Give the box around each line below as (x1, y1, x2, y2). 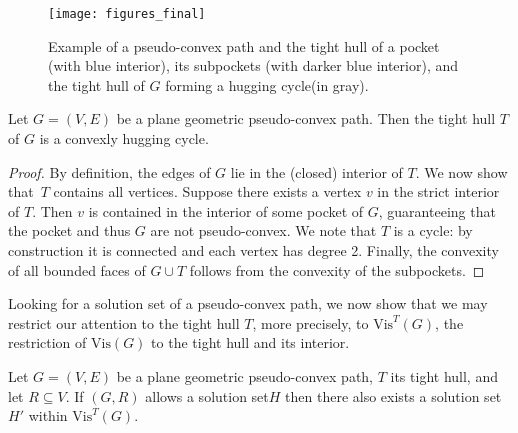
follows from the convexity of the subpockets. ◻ (189, 259, 485, 280)
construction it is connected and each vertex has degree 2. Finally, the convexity (8, 240, 499, 260)
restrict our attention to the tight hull (8, 312, 240, 333)
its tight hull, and (390, 365, 498, 386)
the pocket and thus (8, 220, 131, 241)
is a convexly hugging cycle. (39, 128, 209, 149)
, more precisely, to (252, 312, 369, 333)
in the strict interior (377, 181, 500, 202)
